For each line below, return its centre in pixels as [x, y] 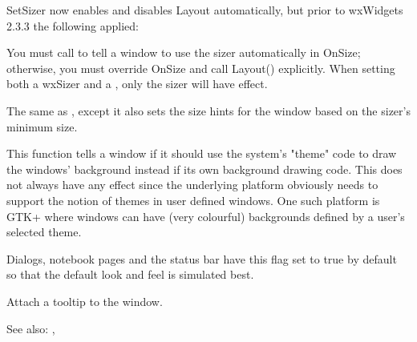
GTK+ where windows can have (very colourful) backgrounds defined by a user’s [206, 216]
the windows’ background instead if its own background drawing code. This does [204, 169]
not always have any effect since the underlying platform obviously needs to [192, 185]
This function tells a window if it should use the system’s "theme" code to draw [202, 153]
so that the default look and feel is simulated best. [130, 274]
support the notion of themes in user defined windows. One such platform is [193, 200]
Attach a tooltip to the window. [85, 301]
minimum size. [42, 126]
